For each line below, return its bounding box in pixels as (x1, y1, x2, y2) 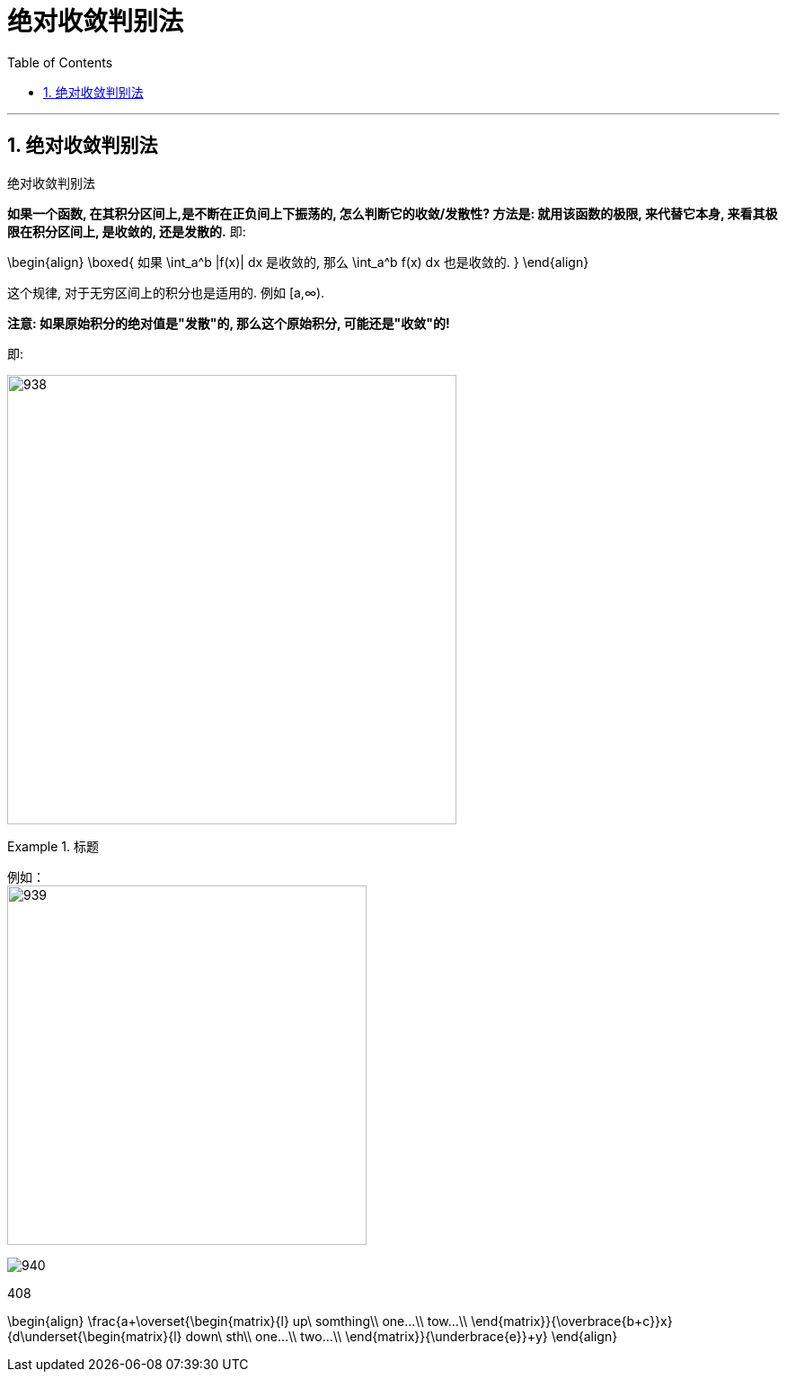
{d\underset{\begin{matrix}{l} (7, 1328, 182, 1344)
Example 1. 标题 (7, 838, 99, 854)
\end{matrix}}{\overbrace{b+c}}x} (471, 1312, 673, 1329)
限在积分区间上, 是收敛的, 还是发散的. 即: (7, 223, 246, 239)
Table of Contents (7, 54, 113, 70)
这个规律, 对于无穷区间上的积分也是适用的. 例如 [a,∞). (7, 284, 325, 300)
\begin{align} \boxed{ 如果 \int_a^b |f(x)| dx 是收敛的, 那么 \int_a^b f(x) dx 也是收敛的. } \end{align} (7, 254, 589, 270)
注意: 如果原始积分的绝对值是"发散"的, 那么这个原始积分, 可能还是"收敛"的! (7, 315, 450, 331)
